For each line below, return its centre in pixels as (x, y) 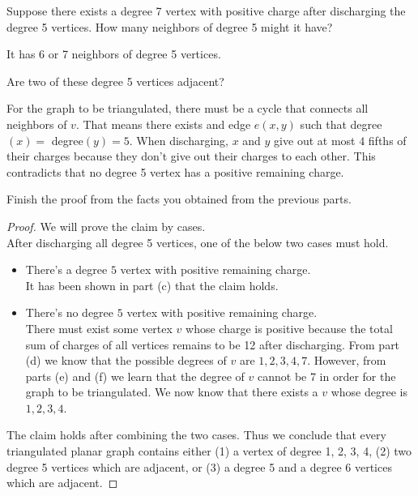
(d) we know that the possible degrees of (126, 360)
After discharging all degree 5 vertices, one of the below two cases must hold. (198, 242)
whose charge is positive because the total (289, 328)
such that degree (341, 124)
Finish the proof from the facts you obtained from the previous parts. (179, 199)
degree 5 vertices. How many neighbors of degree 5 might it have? (170, 26)
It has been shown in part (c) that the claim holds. (152, 285)
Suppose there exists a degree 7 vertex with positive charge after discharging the (206, 11)
